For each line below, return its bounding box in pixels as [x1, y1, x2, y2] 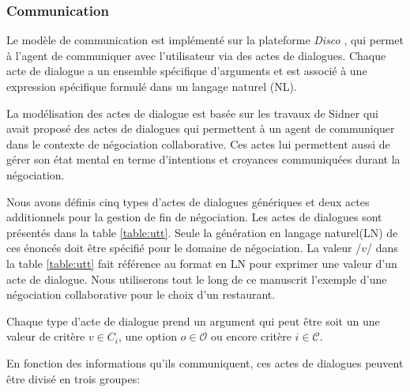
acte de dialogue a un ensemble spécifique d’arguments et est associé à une [6, 62, 367, 79]
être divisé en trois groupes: [6, 370, 141, 386]
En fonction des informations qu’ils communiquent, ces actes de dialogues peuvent [6, 354, 404, 371]
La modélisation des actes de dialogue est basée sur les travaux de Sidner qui [6, 104, 378, 121]
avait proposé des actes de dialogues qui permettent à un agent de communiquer [6, 120, 395, 137]
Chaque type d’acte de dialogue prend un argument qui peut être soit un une [6, 312, 380, 329]
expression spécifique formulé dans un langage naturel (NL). [6, 78, 297, 94]
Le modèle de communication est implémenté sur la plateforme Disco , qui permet [6, 32, 404, 48]
